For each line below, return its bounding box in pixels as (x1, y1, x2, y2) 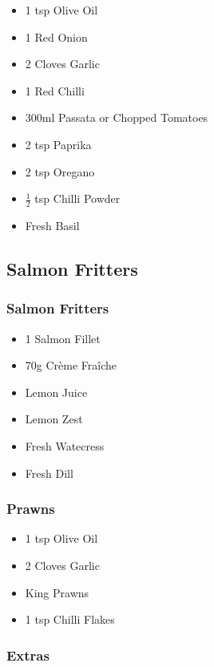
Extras (6, 645, 50, 665)
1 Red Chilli (25, 82, 85, 99)
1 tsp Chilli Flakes (25, 611, 115, 628)
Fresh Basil (25, 216, 80, 233)
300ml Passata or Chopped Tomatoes (25, 109, 208, 126)
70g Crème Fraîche (25, 357, 117, 374)
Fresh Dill (25, 464, 73, 481)
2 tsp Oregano (25, 163, 95, 180)
